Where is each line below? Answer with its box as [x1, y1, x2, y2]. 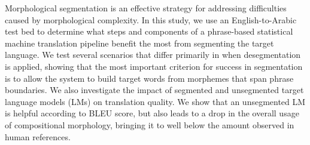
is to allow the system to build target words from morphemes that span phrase [5, 72, 294, 84]
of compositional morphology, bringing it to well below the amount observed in [5, 118, 294, 131]
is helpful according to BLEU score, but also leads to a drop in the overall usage [5, 107, 299, 119]
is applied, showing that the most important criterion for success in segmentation [5, 60, 303, 72]
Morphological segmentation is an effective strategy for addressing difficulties [5, 2, 287, 14]
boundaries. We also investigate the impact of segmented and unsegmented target [5, 84, 304, 96]
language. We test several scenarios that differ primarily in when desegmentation [5, 48, 301, 61]
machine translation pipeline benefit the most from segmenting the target [5, 36, 274, 49]
